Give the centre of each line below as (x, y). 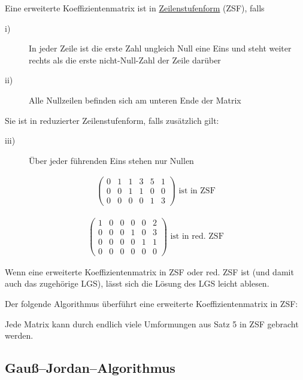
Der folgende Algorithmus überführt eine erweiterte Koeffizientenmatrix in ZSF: (151, 303)
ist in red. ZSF (197, 237)
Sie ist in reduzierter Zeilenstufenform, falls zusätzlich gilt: (112, 120)
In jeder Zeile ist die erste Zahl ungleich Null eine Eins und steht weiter (160, 48)
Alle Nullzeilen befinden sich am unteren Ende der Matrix (135, 100)
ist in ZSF (197, 191)
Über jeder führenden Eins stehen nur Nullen (111, 160)
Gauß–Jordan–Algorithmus (90, 368)
